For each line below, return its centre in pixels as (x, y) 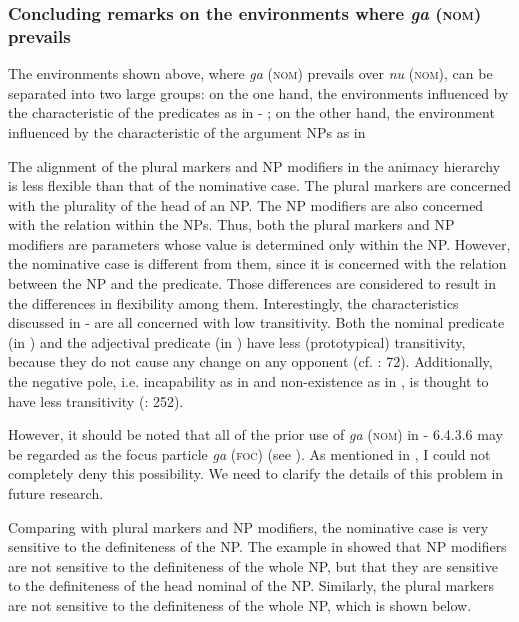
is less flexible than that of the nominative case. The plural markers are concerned (259, 185)
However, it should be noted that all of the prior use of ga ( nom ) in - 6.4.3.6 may (255, 434)
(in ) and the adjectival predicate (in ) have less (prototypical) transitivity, (237, 341)
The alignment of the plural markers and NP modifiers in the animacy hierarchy (254, 165)
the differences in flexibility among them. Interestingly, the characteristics (233, 302)
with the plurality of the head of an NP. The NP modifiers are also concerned (246, 204)
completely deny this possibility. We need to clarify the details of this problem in (256, 473)
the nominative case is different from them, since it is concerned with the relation (257, 263)
